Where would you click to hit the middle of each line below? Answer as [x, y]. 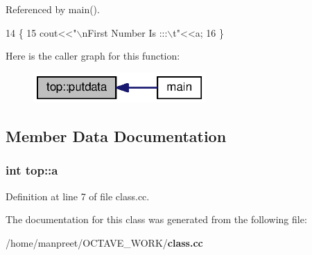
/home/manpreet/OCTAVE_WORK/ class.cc [104, 242]
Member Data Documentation [116, 135]
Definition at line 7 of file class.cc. [78, 196]
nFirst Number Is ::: [125, 32]
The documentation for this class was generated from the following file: [156, 219]
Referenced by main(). [53, 9]
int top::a [32, 170]
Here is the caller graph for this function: [93, 56]
